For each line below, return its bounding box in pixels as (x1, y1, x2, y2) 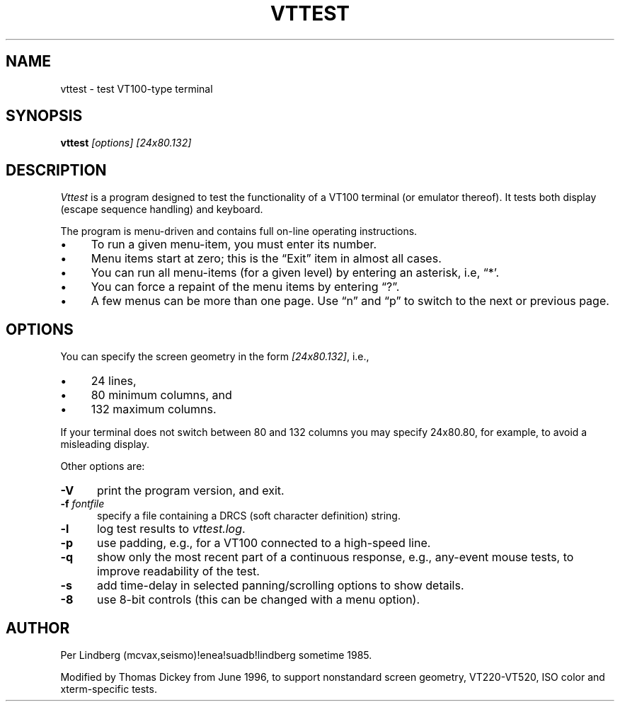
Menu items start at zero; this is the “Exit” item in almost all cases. (91, 251, 442, 266)
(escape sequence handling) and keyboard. (60, 203, 263, 216)
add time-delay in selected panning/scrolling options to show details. (96, 578, 464, 593)
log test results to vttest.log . (96, 522, 246, 536)
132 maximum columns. (91, 402, 217, 417)
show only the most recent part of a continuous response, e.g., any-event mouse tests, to (96, 550, 574, 565)
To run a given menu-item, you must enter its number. (91, 237, 377, 252)
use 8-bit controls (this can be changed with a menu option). (96, 592, 420, 607)
